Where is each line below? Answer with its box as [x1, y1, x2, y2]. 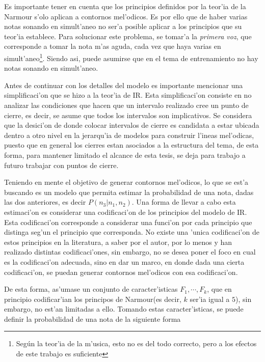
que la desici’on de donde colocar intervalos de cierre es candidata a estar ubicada [4, 120, 259, 130]
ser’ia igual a [190, 293, 230, 304]
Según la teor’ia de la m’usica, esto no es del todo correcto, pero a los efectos [16, 338, 257, 349]
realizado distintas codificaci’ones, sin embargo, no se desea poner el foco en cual [4, 246, 256, 257]
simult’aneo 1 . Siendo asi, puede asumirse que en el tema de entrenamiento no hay [4, 51, 258, 63]
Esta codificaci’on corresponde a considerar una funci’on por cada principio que [4, 216, 252, 227]
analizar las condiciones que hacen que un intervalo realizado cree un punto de [4, 100, 249, 110]
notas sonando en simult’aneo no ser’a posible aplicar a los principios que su [4, 21, 242, 32]
